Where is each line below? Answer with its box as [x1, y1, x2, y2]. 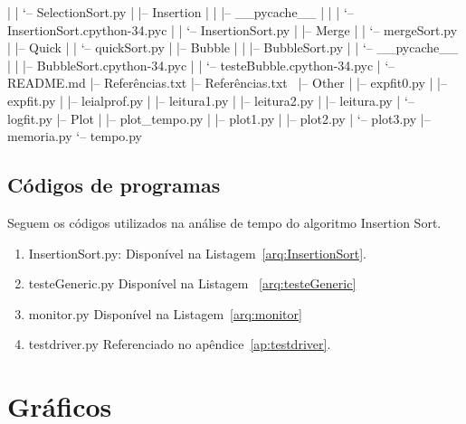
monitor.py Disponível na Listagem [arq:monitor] [28, 304, 302, 323]
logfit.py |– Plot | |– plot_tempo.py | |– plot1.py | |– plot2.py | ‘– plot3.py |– [7, 108, 431, 127]
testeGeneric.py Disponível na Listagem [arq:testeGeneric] [28, 274, 357, 293]
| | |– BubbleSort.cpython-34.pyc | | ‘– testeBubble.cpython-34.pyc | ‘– [7, 55, 395, 74]
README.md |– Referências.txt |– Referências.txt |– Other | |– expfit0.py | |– [7, 73, 448, 92]
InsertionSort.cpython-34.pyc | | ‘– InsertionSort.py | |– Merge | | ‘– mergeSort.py [7, 20, 458, 39]
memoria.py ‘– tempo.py [7, 127, 142, 146]
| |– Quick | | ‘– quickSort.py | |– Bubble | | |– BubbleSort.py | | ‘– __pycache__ [7, 38, 459, 57]
